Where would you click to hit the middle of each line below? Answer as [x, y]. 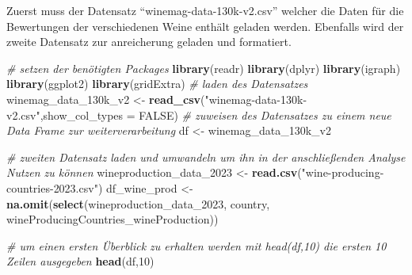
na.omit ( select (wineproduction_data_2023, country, [138, 203]
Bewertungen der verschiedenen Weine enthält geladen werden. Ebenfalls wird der [205, 26]
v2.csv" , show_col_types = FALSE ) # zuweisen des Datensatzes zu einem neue [199, 115]
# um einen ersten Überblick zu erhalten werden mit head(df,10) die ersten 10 [196, 245]
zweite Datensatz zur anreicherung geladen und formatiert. [149, 42]
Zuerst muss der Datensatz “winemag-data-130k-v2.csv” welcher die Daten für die [205, 10]
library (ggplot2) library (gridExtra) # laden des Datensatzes [157, 84]
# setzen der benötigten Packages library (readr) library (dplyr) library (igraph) [204, 68]
